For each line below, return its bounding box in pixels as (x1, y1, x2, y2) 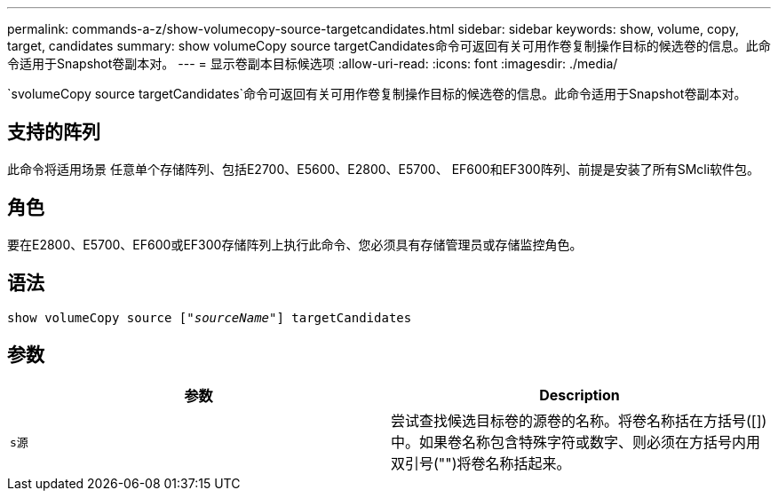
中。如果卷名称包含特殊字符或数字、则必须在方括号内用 (391, 433, 761, 452)
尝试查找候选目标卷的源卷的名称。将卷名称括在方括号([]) (391, 412, 767, 431)
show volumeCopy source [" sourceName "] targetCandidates (7, 310, 412, 325)
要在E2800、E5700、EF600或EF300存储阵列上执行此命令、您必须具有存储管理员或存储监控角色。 (7, 236, 583, 252)
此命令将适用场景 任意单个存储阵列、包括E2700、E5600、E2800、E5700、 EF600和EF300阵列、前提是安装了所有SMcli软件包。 (7, 161, 760, 177)
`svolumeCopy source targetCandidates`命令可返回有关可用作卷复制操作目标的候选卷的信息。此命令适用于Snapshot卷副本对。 (7, 86, 747, 101)
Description (539, 386, 620, 405)
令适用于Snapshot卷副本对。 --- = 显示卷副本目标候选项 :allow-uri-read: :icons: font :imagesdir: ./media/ (7, 56, 618, 71)
